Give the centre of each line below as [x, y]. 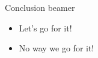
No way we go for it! [57, 48]
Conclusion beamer [40, 7]
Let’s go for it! [45, 27]
